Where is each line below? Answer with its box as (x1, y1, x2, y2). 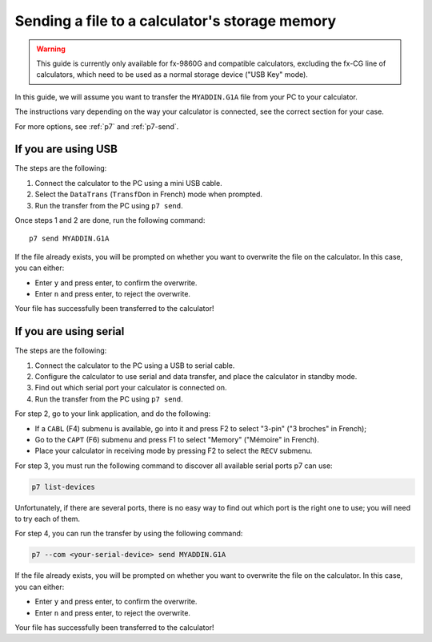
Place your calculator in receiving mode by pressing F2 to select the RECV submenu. (34, 446, 313, 456)
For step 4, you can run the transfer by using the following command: (14, 529, 243, 539)
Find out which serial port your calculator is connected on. (34, 383, 227, 393)
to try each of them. (14, 514, 80, 524)
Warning (36, 44, 66, 54)
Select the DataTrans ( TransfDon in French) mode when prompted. (34, 189, 263, 200)
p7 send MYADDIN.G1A (29, 234, 110, 244)
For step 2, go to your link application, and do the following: (14, 409, 211, 418)
